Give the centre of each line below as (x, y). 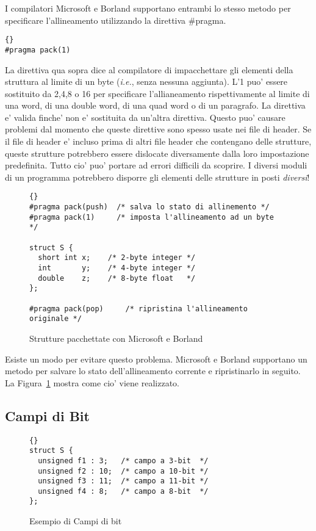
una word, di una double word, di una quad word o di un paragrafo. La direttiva (155, 105)
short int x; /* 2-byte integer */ (117, 258)
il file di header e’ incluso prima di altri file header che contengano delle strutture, (158, 141)
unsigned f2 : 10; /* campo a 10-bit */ (123, 471)
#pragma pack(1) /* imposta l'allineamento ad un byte (152, 217)
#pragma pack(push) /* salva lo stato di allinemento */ (149, 207)
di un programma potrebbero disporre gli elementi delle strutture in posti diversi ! (157, 177)
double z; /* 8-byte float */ (117, 278)
